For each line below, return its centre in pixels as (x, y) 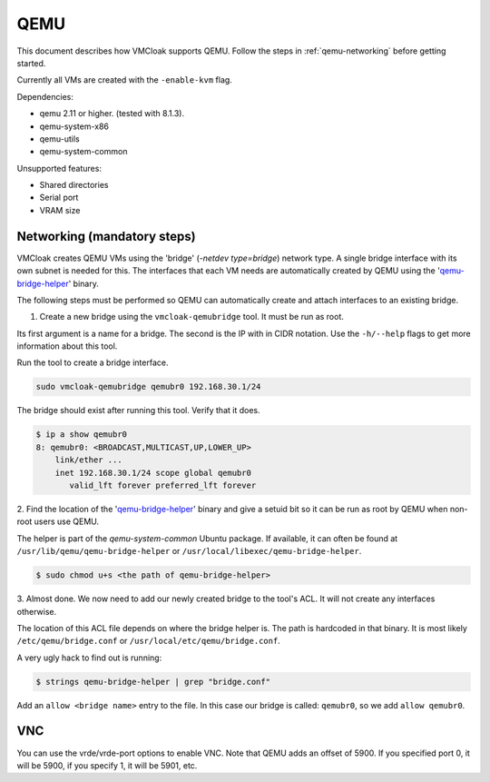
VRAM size (60, 210)
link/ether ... (88, 460)
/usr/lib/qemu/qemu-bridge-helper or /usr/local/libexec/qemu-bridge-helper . (189, 551)
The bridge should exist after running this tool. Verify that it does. (138, 411)
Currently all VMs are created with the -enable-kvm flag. (125, 80)
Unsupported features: (59, 168)
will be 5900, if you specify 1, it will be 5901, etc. (107, 765)
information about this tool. (67, 346)
